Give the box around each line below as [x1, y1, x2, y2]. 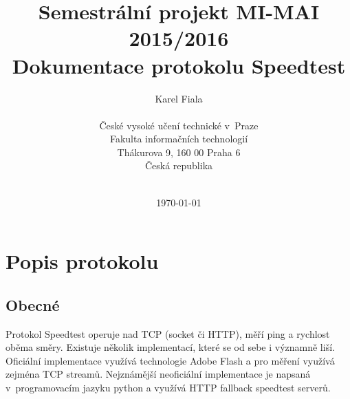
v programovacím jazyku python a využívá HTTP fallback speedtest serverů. [6, 380, 331, 395]
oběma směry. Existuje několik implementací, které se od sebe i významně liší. [6, 340, 335, 354]
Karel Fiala [155, 91, 203, 105]
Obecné [6, 294, 60, 315]
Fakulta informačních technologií [109, 131, 248, 146]
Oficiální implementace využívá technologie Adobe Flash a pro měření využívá [6, 353, 335, 367]
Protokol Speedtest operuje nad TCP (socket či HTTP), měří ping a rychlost [6, 326, 330, 341]
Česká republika [144, 158, 213, 173]
